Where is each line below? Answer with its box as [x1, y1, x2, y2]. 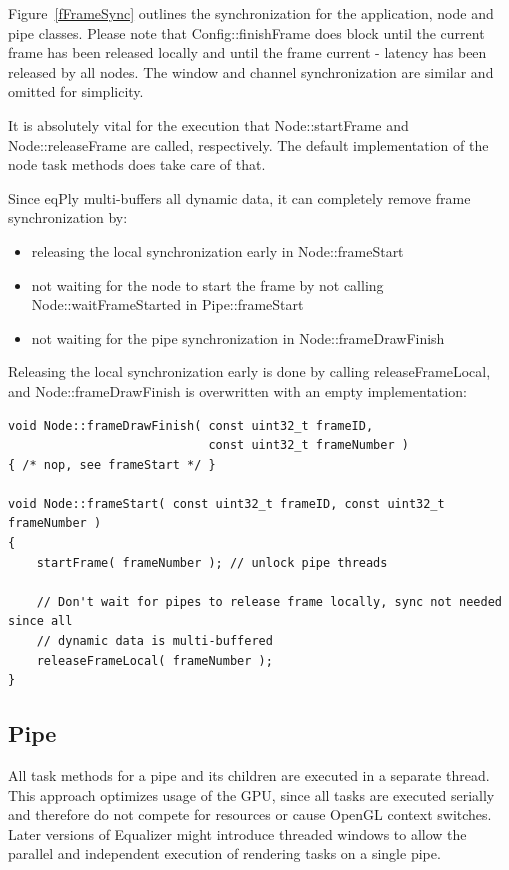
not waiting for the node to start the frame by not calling [31, 274, 384, 295]
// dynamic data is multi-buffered [36, 634, 273, 649]
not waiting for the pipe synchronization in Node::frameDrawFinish [31, 327, 445, 348]
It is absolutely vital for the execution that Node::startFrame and [8, 114, 409, 135]
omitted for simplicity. [8, 81, 144, 102]
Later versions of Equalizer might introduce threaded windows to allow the [8, 823, 467, 844]
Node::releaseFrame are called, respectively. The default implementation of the [8, 134, 489, 155]
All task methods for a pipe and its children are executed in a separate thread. [8, 765, 490, 786]
